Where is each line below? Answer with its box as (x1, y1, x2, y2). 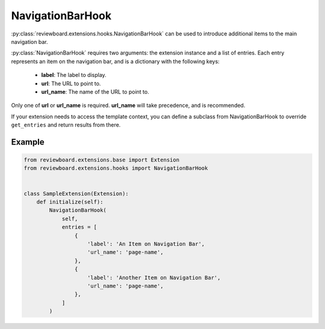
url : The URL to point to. (41, 80, 101, 87)
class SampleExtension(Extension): (23, 190, 129, 197)
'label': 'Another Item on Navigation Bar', (87, 274, 221, 281)
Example (11, 137, 45, 147)
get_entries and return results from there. (11, 121, 121, 128)
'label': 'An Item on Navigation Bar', (87, 240, 205, 247)
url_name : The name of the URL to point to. (41, 88, 150, 95)
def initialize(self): (36, 199, 104, 205)
